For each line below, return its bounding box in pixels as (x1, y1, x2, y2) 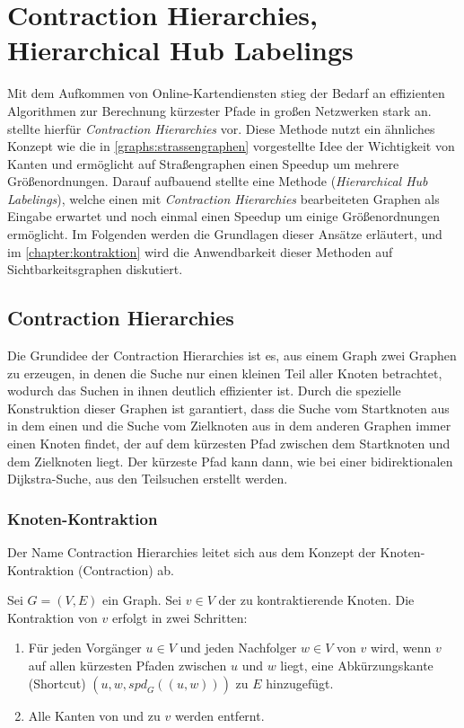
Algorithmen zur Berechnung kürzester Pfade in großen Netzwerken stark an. (7, 101, 432, 120)
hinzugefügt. (266, 673, 334, 692)
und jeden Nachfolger (179, 638, 297, 657)
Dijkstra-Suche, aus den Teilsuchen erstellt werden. (7, 469, 288, 488)
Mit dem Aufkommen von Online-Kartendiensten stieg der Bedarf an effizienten (7, 84, 445, 102)
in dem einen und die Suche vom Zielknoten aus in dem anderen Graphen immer (7, 416, 451, 435)
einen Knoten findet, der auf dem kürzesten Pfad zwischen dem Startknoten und (7, 434, 451, 453)
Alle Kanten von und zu (28, 706, 161, 724)
